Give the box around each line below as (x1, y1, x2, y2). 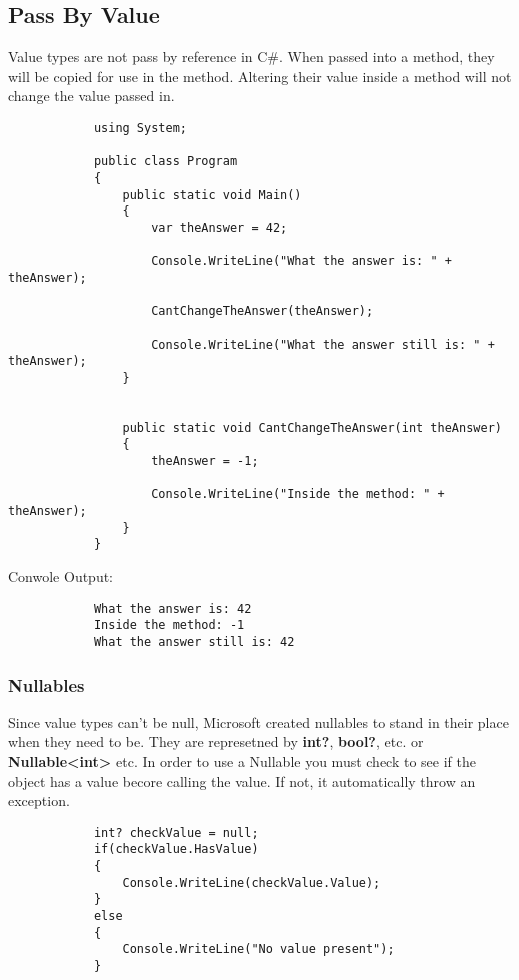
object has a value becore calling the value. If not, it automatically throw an (8, 770, 476, 791)
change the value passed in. (8, 85, 175, 106)
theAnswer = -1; (151, 454, 259, 469)
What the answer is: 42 (93, 601, 252, 616)
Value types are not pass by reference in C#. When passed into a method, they (8, 46, 495, 67)
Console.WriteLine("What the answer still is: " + (151, 337, 495, 352)
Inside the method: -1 (93, 618, 245, 633)
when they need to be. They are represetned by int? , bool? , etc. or (8, 731, 424, 752)
